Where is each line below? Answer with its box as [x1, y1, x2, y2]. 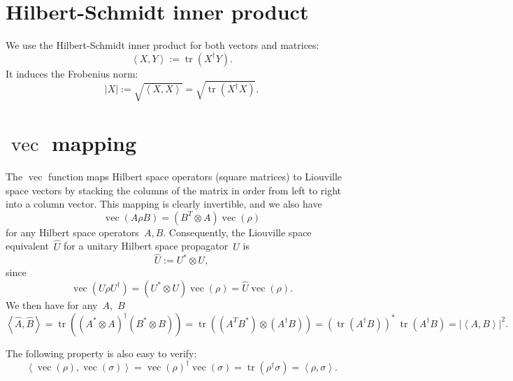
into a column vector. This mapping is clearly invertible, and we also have [6, 196, 322, 211]
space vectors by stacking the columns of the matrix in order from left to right [6, 182, 342, 197]
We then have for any [6, 297, 98, 312]
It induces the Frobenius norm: [6, 66, 138, 80]
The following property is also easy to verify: [6, 345, 197, 360]
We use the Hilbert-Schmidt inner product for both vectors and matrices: [6, 38, 319, 52]
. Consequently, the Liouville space [163, 224, 312, 239]
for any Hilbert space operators [6, 224, 139, 239]
